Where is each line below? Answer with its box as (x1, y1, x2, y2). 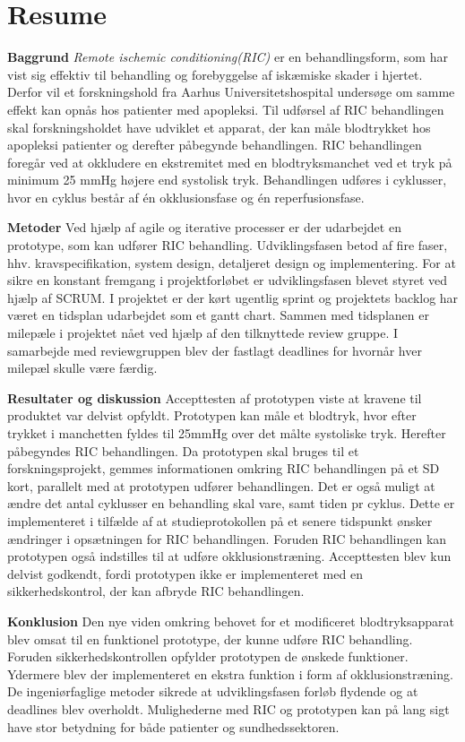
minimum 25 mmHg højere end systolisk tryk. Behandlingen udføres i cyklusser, (7, 170, 447, 189)
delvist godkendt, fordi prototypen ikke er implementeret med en (7, 564, 363, 582)
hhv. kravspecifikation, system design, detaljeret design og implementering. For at (7, 253, 456, 272)
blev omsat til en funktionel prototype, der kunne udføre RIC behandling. (7, 629, 413, 648)
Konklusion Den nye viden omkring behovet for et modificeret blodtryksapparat (7, 611, 455, 630)
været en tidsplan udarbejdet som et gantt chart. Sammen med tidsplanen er (7, 306, 429, 324)
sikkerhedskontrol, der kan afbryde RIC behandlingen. (7, 582, 305, 600)
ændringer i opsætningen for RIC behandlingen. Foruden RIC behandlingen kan (7, 529, 447, 548)
